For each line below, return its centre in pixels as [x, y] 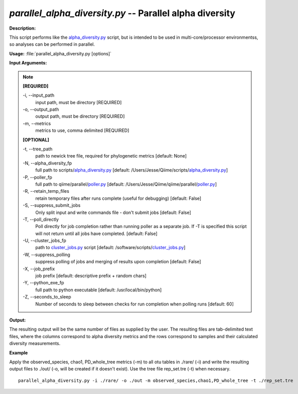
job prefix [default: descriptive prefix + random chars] [91, 276]
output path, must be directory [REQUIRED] [80, 116]
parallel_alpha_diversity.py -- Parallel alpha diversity [122, 13]
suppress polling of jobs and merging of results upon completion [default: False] [118, 262]
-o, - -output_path [41, 109]
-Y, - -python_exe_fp [43, 283]
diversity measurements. [35, 343]
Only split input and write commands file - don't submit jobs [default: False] [113, 212]
